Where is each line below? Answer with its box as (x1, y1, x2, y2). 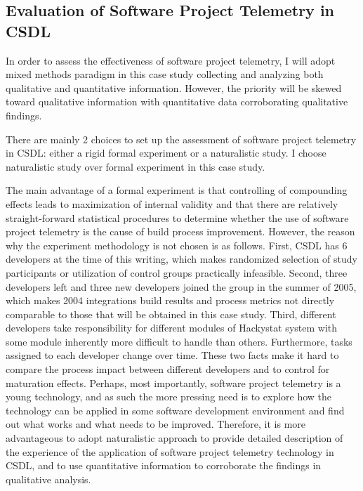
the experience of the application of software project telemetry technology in (6, 444, 334, 459)
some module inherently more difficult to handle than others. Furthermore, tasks (6, 334, 352, 348)
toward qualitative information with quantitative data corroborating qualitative (6, 94, 348, 109)
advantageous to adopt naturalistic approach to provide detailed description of (6, 431, 343, 445)
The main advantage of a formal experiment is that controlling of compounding (6, 183, 348, 197)
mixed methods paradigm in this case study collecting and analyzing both (6, 67, 324, 81)
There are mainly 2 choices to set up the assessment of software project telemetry (6, 131, 357, 146)
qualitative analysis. (6, 471, 91, 486)
